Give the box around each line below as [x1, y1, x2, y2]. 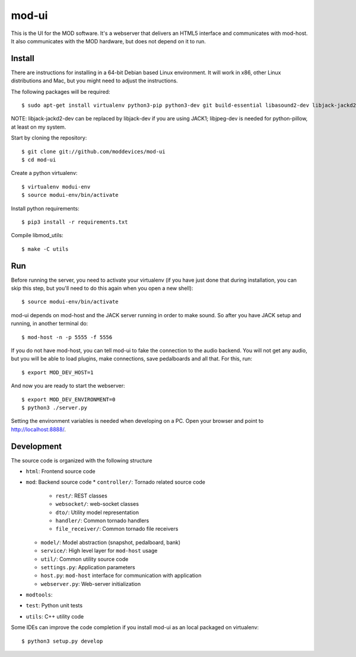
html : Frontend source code [26, 467, 96, 474]
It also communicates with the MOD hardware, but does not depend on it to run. [11, 37, 206, 44]
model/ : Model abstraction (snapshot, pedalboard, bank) [40, 538, 181, 546]
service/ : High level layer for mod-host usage [40, 547, 158, 554]
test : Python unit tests [26, 602, 83, 609]
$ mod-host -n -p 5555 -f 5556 [21, 334, 113, 340]
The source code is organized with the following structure [11, 457, 152, 464]
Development [11, 441, 62, 451]
